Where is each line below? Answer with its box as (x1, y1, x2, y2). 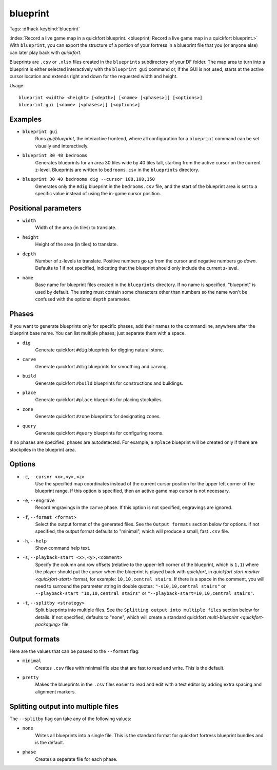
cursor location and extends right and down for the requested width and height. (9, 73, 178, 79)
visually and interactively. (35, 143, 89, 149)
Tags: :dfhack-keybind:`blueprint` (9, 26, 80, 32)
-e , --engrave (22, 497, 55, 503)
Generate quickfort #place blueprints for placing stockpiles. (35, 397, 163, 403)
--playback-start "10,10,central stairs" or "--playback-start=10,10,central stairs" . (35, 590, 255, 596)
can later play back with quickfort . (9, 49, 82, 55)
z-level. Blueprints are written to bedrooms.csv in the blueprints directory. (35, 166, 200, 173)
